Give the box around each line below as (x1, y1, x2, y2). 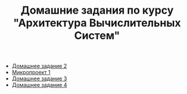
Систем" (74, 29, 120, 42)
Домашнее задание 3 (11, 75, 67, 82)
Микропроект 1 (11, 69, 51, 76)
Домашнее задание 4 (11, 82, 67, 89)
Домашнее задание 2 (11, 62, 67, 70)
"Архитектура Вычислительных (13, 16, 182, 30)
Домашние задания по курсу (20, 4, 174, 17)
